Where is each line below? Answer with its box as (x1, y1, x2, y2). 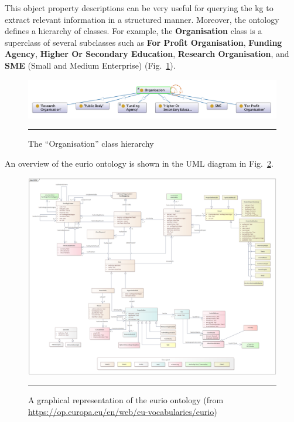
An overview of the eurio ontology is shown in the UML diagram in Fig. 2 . (5, 157, 274, 169)
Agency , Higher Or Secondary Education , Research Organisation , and (5, 48, 289, 60)
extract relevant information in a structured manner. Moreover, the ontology (5, 13, 279, 25)
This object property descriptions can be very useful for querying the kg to (5, 2, 274, 13)
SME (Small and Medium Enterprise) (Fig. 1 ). (5, 59, 176, 71)
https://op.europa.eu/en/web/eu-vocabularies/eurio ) (28, 406, 217, 417)
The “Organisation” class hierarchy (28, 137, 154, 150)
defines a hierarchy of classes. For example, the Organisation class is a (5, 25, 262, 37)
